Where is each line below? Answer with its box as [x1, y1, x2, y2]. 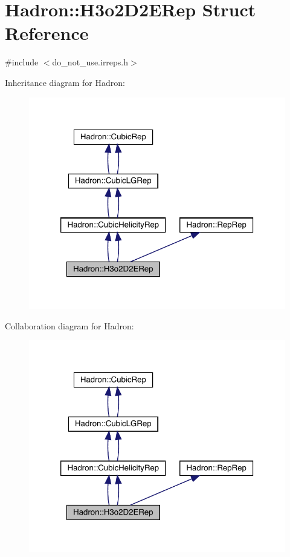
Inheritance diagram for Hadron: [5, 76, 125, 88]
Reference [5, 21, 89, 45]
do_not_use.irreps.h [52, 56, 129, 68]
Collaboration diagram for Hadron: [5, 319, 134, 332]
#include [5, 56, 39, 68]
